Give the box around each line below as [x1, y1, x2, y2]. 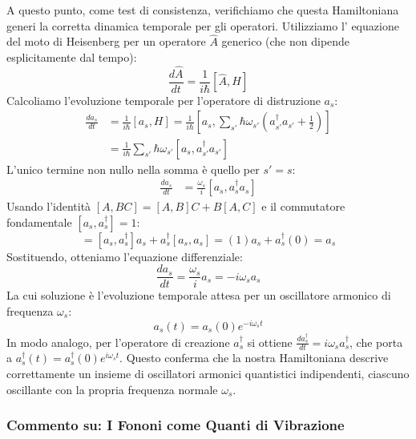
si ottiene [247, 333, 293, 350]
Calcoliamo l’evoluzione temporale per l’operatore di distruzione [6, 91, 321, 108]
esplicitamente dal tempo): [6, 49, 137, 65]
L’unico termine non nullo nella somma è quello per [6, 160, 260, 177]
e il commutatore [261, 198, 345, 215]
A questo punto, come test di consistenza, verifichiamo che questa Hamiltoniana [6, 2, 399, 18]
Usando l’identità [6, 198, 91, 215]
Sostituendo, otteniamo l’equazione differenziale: [6, 248, 243, 264]
